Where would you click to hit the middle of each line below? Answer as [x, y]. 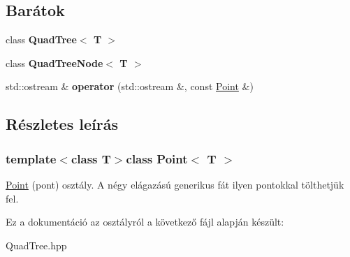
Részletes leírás [62, 124]
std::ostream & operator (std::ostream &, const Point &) [130, 86]
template [31, 158]
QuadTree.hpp [36, 245]
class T [91, 158]
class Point [157, 158]
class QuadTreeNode [54, 63]
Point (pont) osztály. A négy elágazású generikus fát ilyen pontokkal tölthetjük [175, 184]
